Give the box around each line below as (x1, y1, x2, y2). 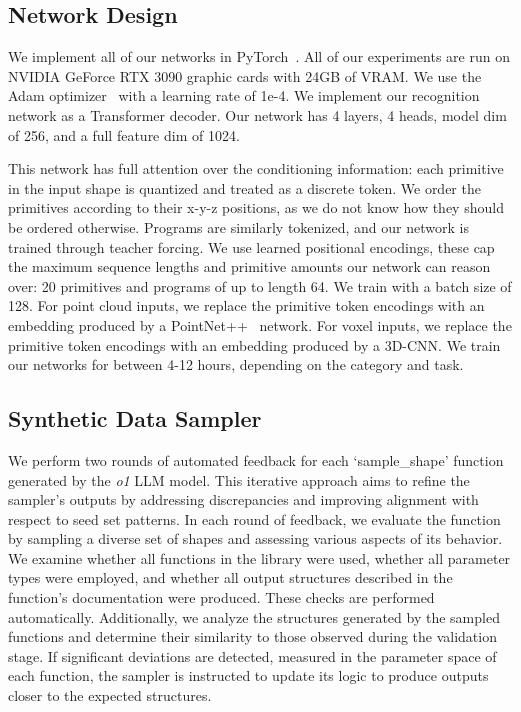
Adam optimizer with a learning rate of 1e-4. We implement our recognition (8, 85, 480, 106)
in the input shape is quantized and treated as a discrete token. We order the (8, 177, 481, 198)
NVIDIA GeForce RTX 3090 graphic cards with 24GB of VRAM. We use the (8, 65, 482, 86)
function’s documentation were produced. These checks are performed (8, 587, 435, 608)
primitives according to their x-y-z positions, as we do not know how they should (8, 197, 504, 218)
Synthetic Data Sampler (8, 403, 262, 434)
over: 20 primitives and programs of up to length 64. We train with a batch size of (8, 275, 512, 296)
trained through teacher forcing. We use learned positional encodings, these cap (8, 236, 495, 257)
